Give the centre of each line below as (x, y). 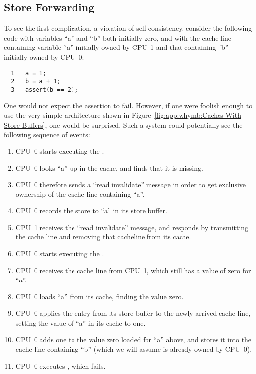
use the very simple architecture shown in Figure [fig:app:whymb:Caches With (123, 115)
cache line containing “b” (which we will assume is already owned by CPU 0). (134, 349)
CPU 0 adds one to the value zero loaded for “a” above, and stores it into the (133, 339)
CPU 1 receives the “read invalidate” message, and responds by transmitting (132, 227)
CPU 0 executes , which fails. (60, 365)
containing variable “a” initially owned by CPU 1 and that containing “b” (116, 47)
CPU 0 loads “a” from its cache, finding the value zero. (99, 296)
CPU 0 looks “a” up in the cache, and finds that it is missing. (109, 167)
